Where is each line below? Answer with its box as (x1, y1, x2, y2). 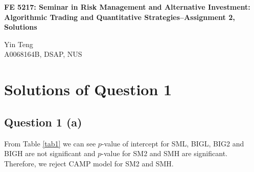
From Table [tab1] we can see (4, 138, 96, 148)
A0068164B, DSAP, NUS (4, 49, 82, 59)
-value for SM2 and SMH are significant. (101, 148, 227, 159)
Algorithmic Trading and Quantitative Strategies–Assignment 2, (4, 11, 235, 22)
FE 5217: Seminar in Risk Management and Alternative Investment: (4, 2, 250, 12)
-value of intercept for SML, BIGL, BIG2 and (101, 138, 244, 148)
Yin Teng (4, 38, 33, 49)
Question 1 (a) (4, 114, 82, 130)
